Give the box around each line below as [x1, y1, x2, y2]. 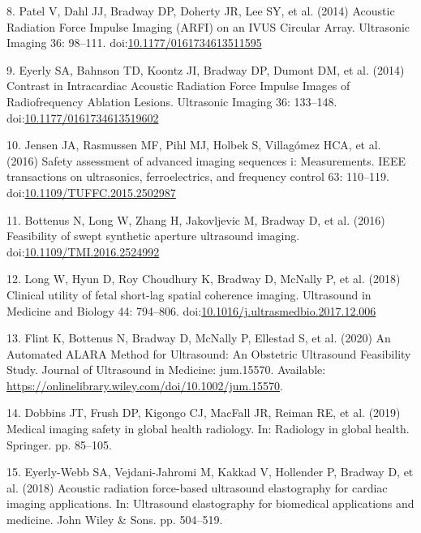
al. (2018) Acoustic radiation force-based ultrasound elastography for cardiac [6, 479, 388, 496]
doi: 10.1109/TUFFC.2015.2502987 [6, 183, 176, 200]
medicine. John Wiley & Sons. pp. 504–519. [6, 511, 223, 528]
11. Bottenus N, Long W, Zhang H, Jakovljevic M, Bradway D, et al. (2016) [6, 211, 385, 228]
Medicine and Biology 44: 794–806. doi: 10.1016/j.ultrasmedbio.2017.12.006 [6, 302, 376, 319]
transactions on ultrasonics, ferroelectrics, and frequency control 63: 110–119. [6, 168, 390, 185]
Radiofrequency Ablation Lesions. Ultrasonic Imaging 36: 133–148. [6, 92, 337, 110]
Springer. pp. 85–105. [6, 436, 113, 453]
